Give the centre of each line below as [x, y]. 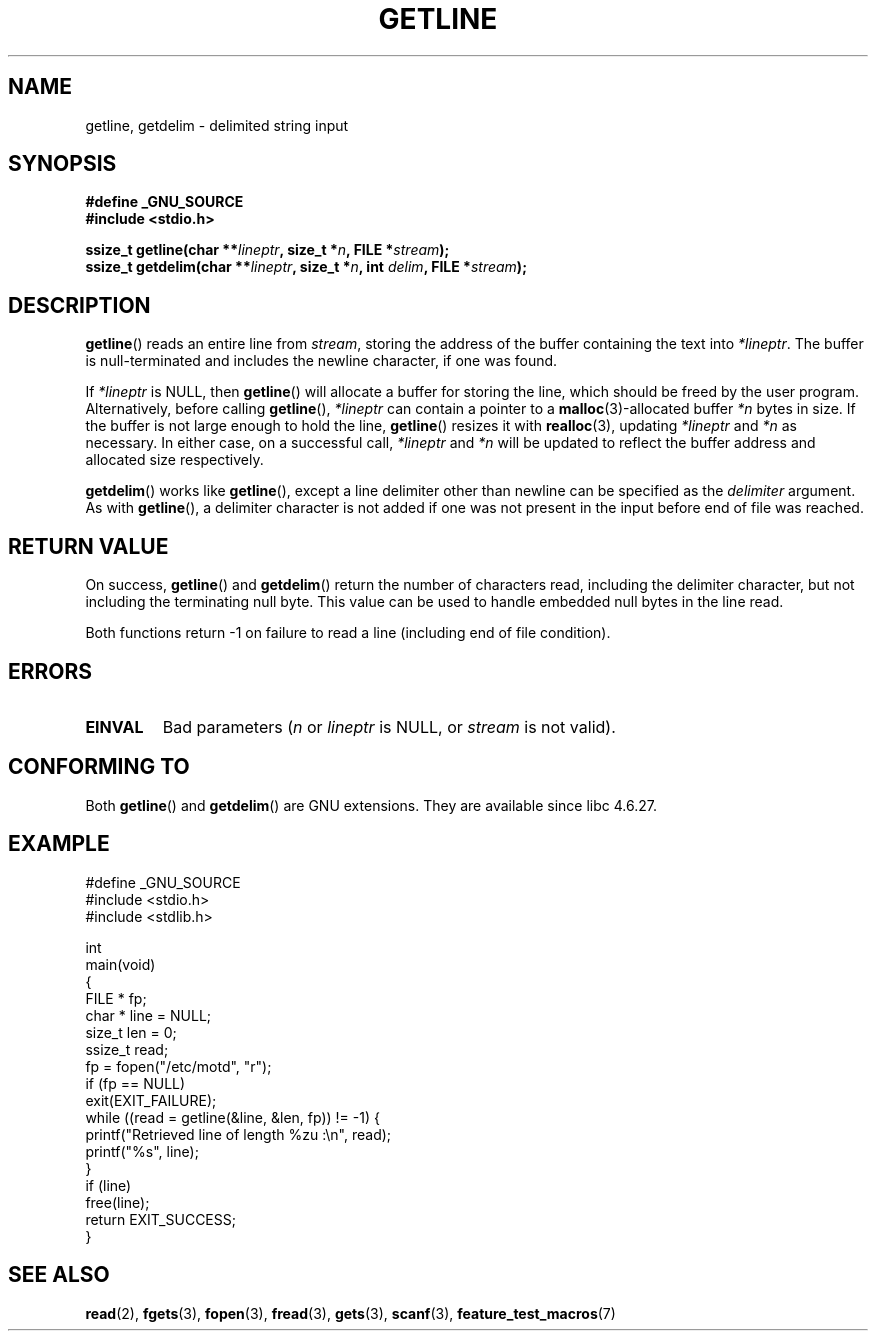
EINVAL [114, 726]
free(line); [117, 1202]
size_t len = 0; [131, 1032]
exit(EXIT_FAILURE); [151, 1100]
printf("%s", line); [142, 1151]
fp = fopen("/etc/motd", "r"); [178, 1066]
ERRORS [50, 671]
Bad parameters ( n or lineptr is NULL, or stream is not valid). [389, 726]
